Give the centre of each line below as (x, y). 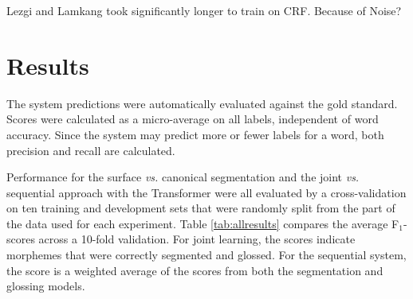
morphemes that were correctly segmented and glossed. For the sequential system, (206, 255)
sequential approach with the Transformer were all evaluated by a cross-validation (206, 192)
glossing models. (46, 286)
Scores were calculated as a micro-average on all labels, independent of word (193, 119)
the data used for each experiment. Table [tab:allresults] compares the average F (203, 223)
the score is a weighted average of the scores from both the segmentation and (195, 270)
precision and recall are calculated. (91, 150)
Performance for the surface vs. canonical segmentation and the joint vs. (183, 177)
